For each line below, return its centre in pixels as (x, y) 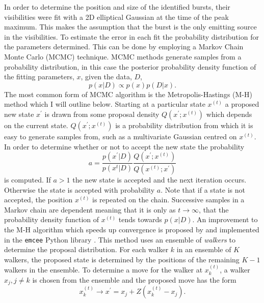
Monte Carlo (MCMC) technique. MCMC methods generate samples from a (123, 56)
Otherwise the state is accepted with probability (80, 189)
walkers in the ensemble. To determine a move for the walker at (103, 270)
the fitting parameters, (39, 77)
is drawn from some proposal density (102, 114)
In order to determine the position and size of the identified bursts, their (117, 7)
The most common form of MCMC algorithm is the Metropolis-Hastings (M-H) (128, 94)
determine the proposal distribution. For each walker (86, 249)
